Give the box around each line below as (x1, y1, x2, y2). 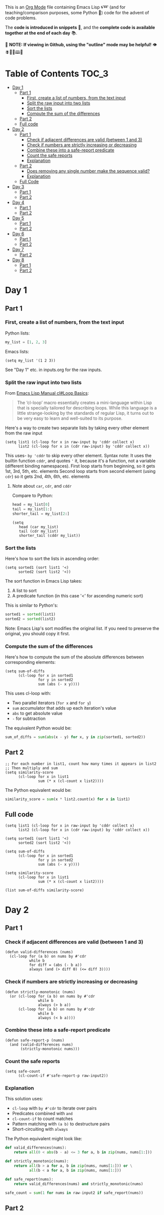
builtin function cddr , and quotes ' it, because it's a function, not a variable (5, 458, 156, 464)
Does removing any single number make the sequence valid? (26, 168, 150, 174)
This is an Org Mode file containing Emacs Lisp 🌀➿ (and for (5, 4, 126, 10)
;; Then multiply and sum (5, 765, 58, 771)
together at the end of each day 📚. (5, 30, 77, 36)
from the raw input (5, 430, 43, 436)
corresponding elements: (5, 659, 56, 665)
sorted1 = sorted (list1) (5, 612, 56, 617)
